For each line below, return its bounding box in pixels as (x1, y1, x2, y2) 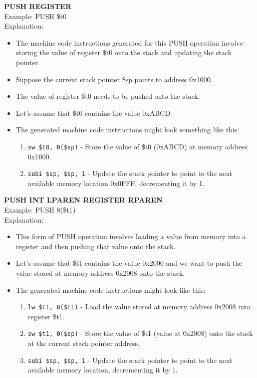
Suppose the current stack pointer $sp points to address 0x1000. (16, 74, 213, 84)
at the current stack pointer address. (28, 338, 140, 348)
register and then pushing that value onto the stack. (16, 241, 176, 251)
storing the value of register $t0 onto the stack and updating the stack (16, 47, 232, 58)
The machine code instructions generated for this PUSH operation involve (16, 37, 243, 48)
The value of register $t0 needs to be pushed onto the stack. (16, 91, 200, 101)
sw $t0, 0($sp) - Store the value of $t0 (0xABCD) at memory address (28, 141, 248, 151)
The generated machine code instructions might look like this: (16, 284, 206, 295)
